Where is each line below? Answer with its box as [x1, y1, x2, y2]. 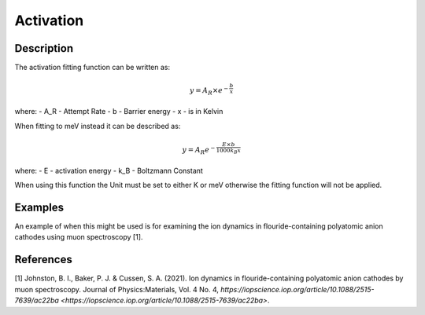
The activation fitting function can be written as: [14, 63, 171, 72]
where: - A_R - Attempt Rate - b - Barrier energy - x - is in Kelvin [14, 107, 224, 116]
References [14, 253, 72, 266]
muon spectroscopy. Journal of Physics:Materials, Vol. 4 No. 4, [14, 284, 220, 294]
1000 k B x [216, 146, 242, 156]
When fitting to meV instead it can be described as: [14, 121, 181, 130]
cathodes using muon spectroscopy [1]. [14, 233, 143, 242]
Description [14, 42, 74, 55]
